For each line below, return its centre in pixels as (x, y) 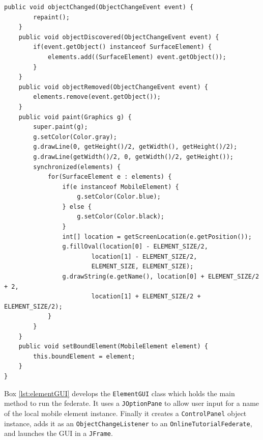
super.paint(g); (61, 127)
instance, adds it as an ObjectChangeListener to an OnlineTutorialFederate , (128, 423)
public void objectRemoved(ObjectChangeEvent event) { (113, 87)
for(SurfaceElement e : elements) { (110, 177)
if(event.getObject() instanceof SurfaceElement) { (123, 47)
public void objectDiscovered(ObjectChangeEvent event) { (119, 37)
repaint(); (51, 17)
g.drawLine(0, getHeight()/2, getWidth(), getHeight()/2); (135, 147)
